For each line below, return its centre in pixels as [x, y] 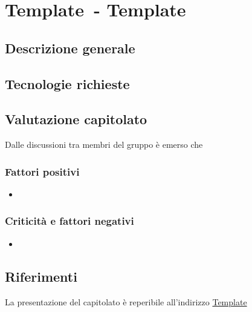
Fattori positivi [42, 171]
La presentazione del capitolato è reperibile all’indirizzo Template [126, 301]
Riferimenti [41, 276]
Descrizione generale [70, 48]
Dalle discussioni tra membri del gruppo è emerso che [104, 144]
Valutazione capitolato [76, 119]
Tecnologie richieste [67, 83]
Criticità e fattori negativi [69, 221]
